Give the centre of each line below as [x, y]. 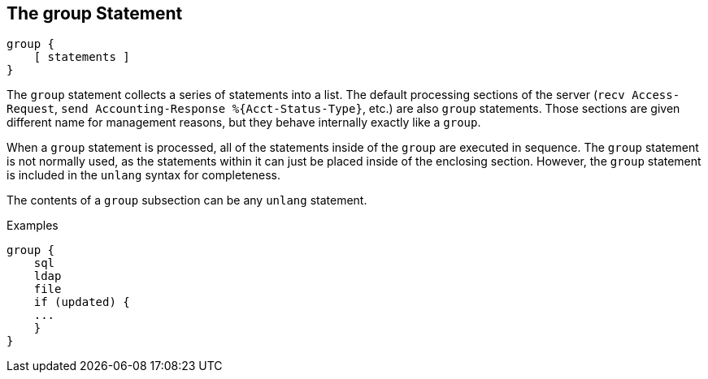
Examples [33, 226]
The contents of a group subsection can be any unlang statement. [187, 200]
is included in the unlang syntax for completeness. [144, 175]
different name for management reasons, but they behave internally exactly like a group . [244, 123]
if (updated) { [82, 302]
